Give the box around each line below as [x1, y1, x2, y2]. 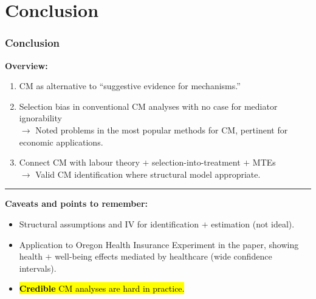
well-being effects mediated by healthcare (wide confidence [55, 250, 272, 263]
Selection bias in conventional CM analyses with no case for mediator [19, 99, 278, 112]
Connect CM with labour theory [19, 156, 140, 169]
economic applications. [19, 135, 103, 148]
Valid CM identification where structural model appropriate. [35, 167, 261, 180]
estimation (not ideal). [211, 217, 295, 230]
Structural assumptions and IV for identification [19, 217, 199, 230]
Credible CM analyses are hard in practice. [19, 282, 185, 295]
